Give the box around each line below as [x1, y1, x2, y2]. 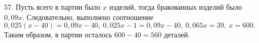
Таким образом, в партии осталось [4, 29, 112, 40]
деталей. [163, 29, 190, 40]
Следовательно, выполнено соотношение [26, 11, 154, 22]
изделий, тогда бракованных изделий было [109, 2, 242, 12]
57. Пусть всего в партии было [4, 2, 101, 12]
